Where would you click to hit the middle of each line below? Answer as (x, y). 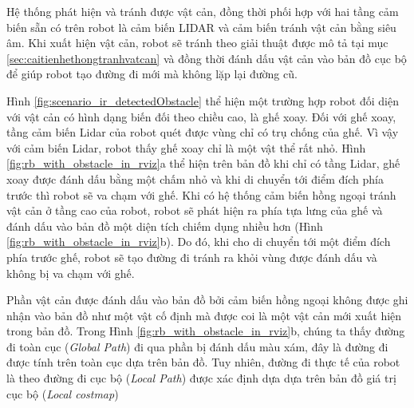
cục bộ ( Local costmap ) (63, 393)
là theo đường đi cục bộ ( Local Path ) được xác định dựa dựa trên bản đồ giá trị (201, 378)
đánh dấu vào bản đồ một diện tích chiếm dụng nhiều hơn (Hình (165, 226)
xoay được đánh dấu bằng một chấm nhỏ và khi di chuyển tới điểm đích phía (195, 178)
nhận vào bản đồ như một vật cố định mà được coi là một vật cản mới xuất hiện (204, 315)
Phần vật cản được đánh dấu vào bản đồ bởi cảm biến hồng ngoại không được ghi (207, 300)
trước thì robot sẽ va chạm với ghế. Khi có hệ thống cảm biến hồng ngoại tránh (201, 194)
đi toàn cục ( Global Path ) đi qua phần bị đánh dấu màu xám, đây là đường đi (197, 346)
